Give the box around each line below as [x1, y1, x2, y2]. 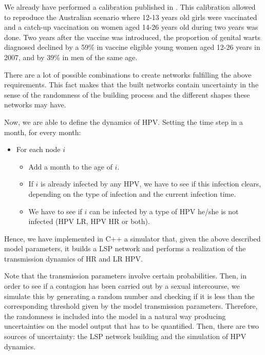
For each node [16, 144, 61, 155]
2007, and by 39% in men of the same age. [4, 51, 138, 62]
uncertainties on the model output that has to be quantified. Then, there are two [4, 321, 259, 331]
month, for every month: [4, 126, 81, 137]
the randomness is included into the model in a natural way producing [4, 310, 226, 321]
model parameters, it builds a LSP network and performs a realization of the [4, 243, 246, 254]
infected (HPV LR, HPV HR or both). [28, 216, 150, 227]
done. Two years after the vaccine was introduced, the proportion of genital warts [4, 31, 261, 42]
